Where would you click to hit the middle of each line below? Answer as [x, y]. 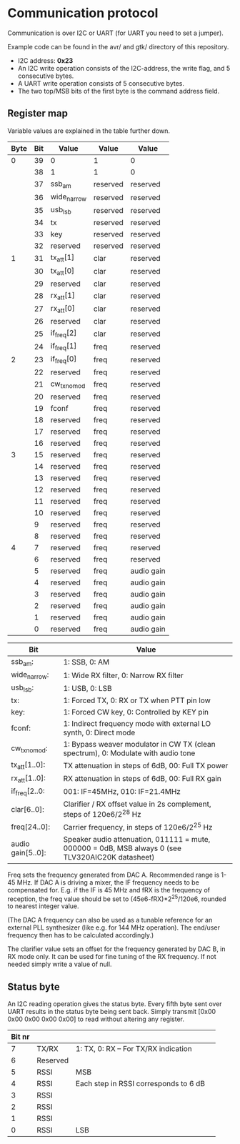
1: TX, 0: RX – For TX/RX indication [134, 1049]
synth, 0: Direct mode [99, 732]
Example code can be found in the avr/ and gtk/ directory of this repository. [118, 46]
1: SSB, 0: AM [86, 662]
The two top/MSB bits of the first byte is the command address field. [119, 91]
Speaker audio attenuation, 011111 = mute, [137, 839]
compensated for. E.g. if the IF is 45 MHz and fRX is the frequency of [109, 890]
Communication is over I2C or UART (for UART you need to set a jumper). [115, 33]
